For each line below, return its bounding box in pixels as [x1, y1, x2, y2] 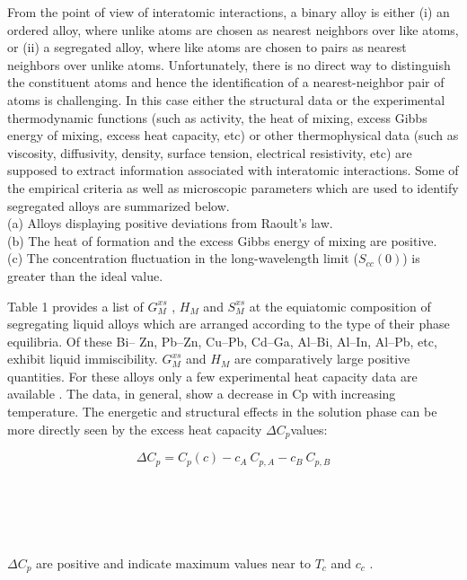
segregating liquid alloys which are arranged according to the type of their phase [7, 314, 450, 333]
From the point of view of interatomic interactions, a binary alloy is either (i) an [7, 3, 450, 21]
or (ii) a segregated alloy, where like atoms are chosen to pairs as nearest [7, 38, 407, 57]
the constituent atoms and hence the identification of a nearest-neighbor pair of [7, 73, 445, 92]
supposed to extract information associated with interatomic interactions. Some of [7, 161, 459, 180]
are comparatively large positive [233, 349, 410, 368]
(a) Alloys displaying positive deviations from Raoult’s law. [7, 214, 333, 233]
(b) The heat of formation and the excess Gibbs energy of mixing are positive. [7, 231, 437, 250]
